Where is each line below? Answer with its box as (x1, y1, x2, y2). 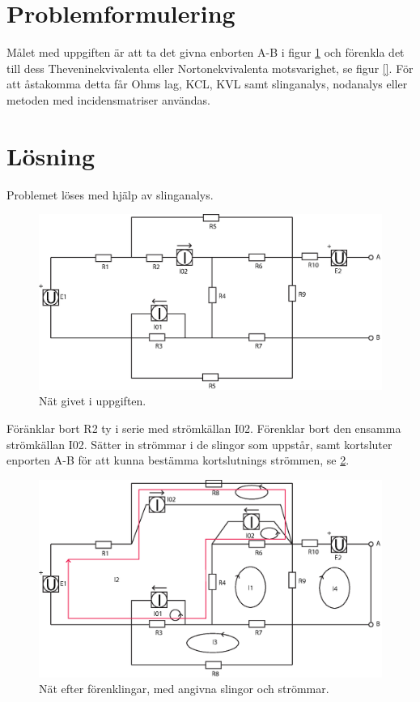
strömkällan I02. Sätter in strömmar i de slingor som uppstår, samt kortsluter (6, 435, 392, 452)
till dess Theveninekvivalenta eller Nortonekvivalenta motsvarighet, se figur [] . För (6, 59, 414, 76)
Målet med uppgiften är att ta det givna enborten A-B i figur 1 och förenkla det (6, 44, 405, 61)
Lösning (6, 139, 95, 172)
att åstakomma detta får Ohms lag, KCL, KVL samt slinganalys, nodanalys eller (6, 75, 408, 92)
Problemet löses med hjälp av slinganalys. (6, 186, 214, 203)
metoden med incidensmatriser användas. (6, 91, 210, 108)
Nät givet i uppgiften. (39, 392, 146, 409)
